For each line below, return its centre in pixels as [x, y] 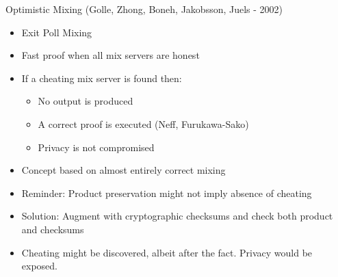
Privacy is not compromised [96, 147]
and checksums [53, 229]
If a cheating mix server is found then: [102, 78]
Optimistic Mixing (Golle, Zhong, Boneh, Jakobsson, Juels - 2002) [144, 9]
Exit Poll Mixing [57, 32]
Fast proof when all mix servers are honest [110, 55]
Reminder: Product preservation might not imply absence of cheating [167, 193]
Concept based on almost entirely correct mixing [123, 170]
